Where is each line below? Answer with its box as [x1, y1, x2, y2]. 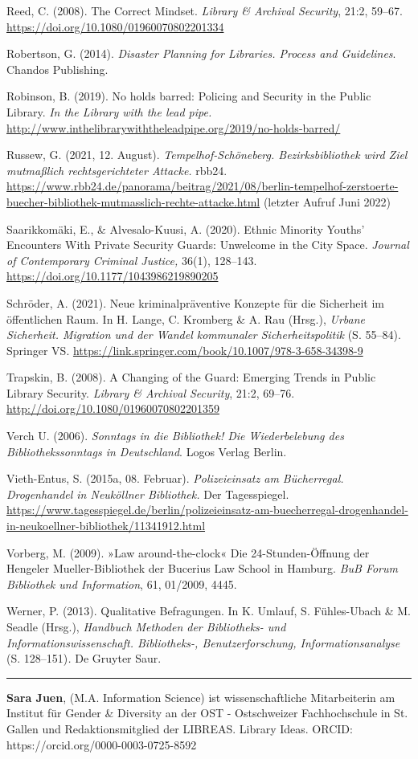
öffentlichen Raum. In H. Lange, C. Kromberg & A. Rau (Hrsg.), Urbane [6, 310, 365, 327]
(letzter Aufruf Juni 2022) [263, 193, 391, 210]
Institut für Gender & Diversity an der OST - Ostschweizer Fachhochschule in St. [6, 704, 408, 721]
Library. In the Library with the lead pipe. [6, 103, 212, 120]
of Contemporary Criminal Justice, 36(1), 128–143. [6, 251, 257, 268]
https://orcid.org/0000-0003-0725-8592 [6, 736, 197, 753]
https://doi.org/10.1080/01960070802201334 [6, 18, 224, 35]
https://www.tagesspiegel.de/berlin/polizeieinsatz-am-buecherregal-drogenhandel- [6, 501, 408, 518]
